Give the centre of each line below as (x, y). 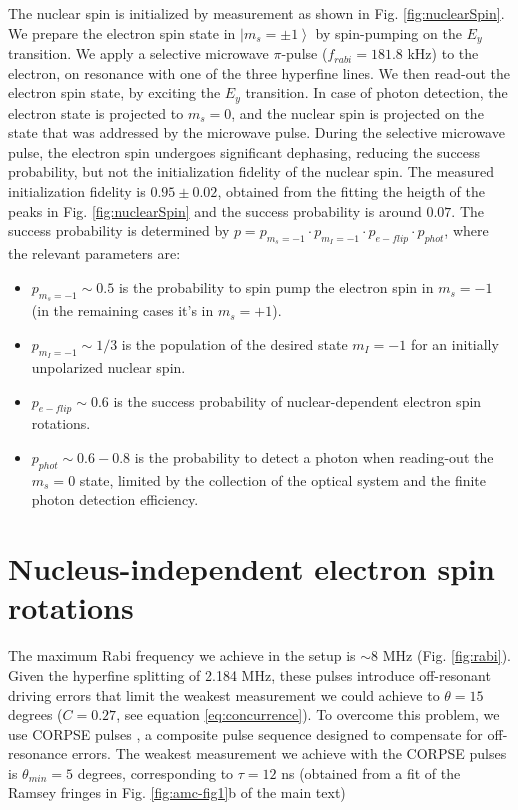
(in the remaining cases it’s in (122, 310)
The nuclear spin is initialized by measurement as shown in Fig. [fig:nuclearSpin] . (256, 13)
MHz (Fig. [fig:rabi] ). (446, 655)
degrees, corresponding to (155, 772)
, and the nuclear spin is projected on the (357, 112)
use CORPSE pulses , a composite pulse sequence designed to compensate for (245, 733)
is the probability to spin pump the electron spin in (276, 287)
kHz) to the (443, 53)
